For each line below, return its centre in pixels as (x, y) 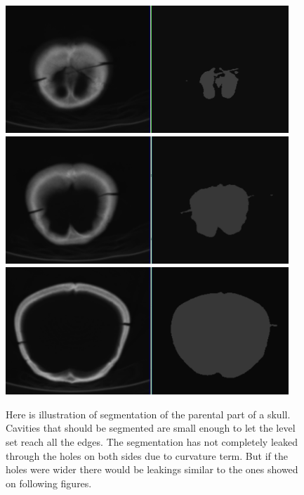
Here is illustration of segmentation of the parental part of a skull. (148, 414)
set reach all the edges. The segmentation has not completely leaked (152, 441)
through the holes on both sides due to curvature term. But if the (147, 455)
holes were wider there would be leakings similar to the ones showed (152, 469)
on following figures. (49, 483)
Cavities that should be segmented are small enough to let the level (151, 428)
